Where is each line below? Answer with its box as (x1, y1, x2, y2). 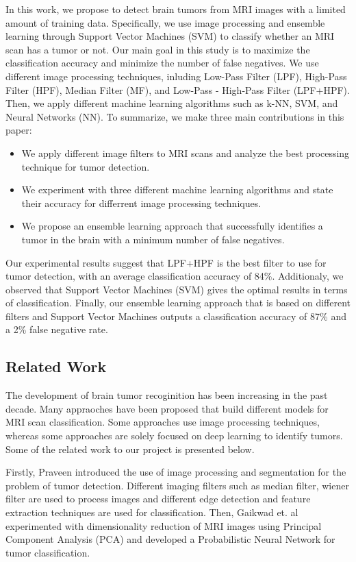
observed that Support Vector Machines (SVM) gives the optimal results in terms (5, 282, 348, 296)
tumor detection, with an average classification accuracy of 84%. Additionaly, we (5, 269, 344, 283)
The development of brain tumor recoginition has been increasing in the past (5, 388, 328, 402)
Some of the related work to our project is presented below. (5, 441, 255, 456)
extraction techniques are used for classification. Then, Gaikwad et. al (5, 505, 298, 520)
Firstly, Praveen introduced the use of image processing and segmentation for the (5, 465, 346, 479)
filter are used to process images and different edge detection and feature (5, 491, 311, 506)
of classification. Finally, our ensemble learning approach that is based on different (5, 295, 351, 310)
